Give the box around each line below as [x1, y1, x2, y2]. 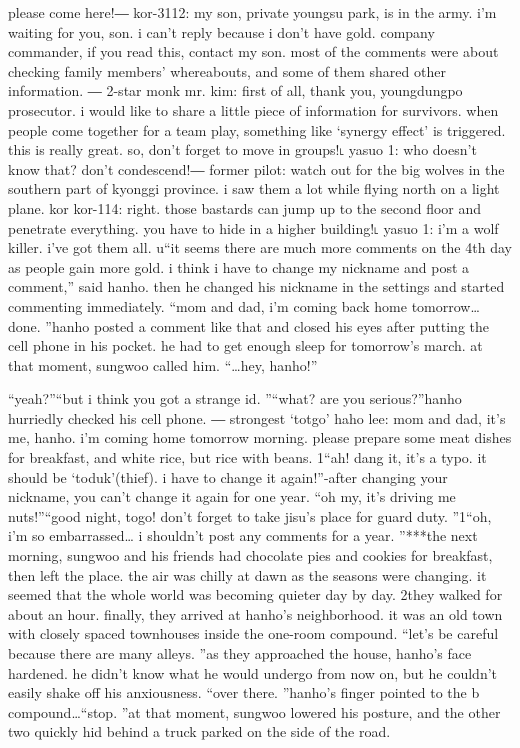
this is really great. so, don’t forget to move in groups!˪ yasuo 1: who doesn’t [8, 139, 477, 160]
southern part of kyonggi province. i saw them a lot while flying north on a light [8, 178, 500, 199]
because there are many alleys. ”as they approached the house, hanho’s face [8, 643, 472, 663]
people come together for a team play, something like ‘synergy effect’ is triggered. [8, 119, 506, 140]
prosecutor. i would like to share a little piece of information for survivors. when [8, 99, 499, 120]
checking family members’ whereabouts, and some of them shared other [8, 60, 446, 81]
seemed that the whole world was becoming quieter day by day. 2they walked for [8, 584, 503, 605]
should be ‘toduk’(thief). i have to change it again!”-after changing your [8, 466, 448, 487]
